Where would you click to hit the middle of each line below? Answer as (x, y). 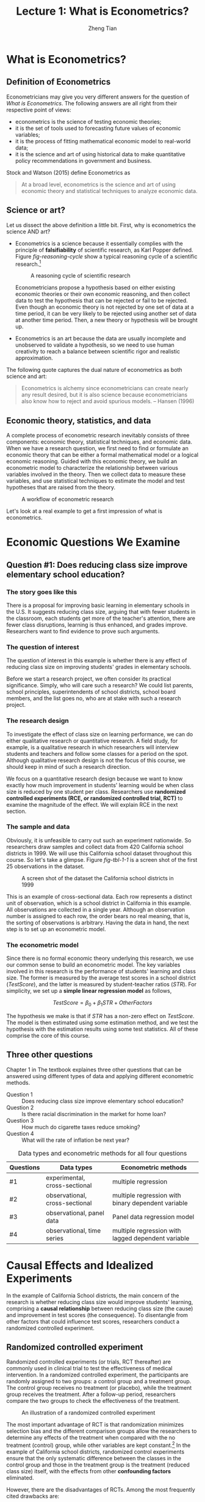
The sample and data (38, 827)
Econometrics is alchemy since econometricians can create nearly (105, 388)
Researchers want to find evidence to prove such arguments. (83, 631)
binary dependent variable (150, 1203)
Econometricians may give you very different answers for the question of (98, 97)
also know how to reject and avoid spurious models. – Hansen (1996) (108, 401)
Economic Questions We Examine (93, 542)
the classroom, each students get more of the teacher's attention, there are (101, 618)
